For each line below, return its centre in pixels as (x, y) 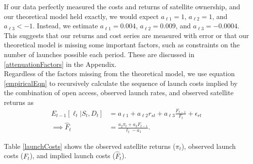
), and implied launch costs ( (72, 155)
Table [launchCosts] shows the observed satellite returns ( (90, 146)
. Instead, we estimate (65, 26)
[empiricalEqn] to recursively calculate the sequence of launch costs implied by (121, 83)
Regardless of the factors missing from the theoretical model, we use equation (119, 73)
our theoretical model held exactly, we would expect (81, 16)
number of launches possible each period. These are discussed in (99, 54)
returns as (19, 102)
